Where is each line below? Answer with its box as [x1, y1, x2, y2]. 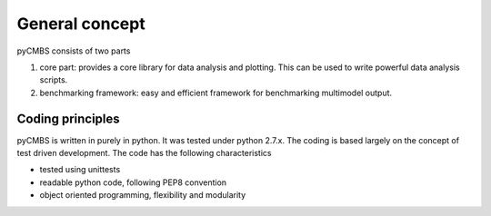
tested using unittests [39, 164, 121, 175]
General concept [16, 14, 145, 34]
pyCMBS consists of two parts [16, 45, 131, 56]
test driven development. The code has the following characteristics [16, 148, 272, 159]
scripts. [39, 74, 68, 85]
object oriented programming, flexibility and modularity [39, 190, 246, 201]
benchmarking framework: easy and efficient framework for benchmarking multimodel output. [39, 87, 393, 98]
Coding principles [16, 111, 120, 126]
